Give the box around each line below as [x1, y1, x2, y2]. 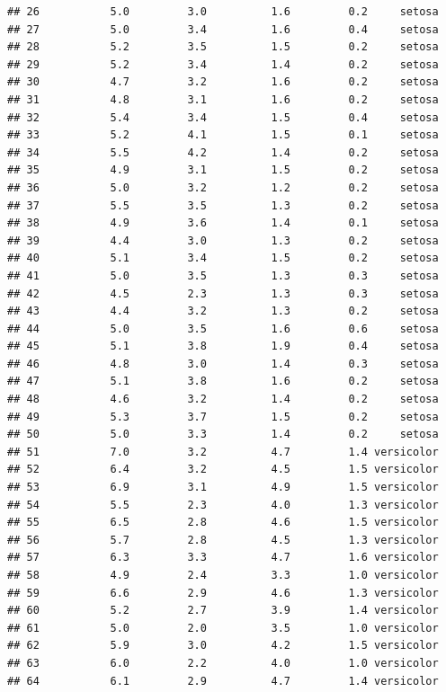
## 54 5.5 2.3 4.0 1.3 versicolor [7, 498, 439, 511]
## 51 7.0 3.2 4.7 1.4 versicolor [7, 445, 439, 458]
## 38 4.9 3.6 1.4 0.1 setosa [7, 217, 439, 230]
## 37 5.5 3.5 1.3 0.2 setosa [7, 199, 439, 212]
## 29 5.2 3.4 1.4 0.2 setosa [7, 58, 439, 71]
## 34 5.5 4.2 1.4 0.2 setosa [7, 146, 439, 159]
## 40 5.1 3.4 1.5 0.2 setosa [7, 252, 439, 265]
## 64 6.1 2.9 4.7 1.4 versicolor [7, 674, 439, 688]
